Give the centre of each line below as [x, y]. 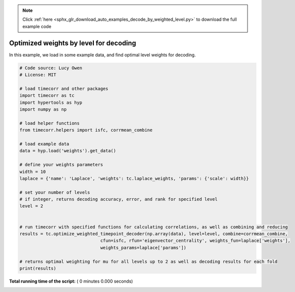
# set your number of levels [55, 192]
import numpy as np [43, 109]
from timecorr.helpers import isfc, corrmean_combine [86, 130]
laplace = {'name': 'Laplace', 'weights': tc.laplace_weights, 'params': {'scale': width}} [134, 178]
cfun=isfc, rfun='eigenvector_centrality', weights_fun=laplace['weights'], [195, 241]
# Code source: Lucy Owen [51, 68]
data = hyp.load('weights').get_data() [68, 151]
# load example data [44, 144]
